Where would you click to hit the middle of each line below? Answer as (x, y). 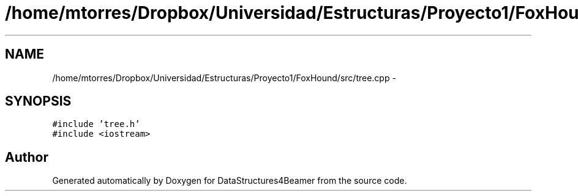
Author (27, 157)
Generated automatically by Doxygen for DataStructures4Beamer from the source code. (230, 181)
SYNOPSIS (38, 101)
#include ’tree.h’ (96, 124)
